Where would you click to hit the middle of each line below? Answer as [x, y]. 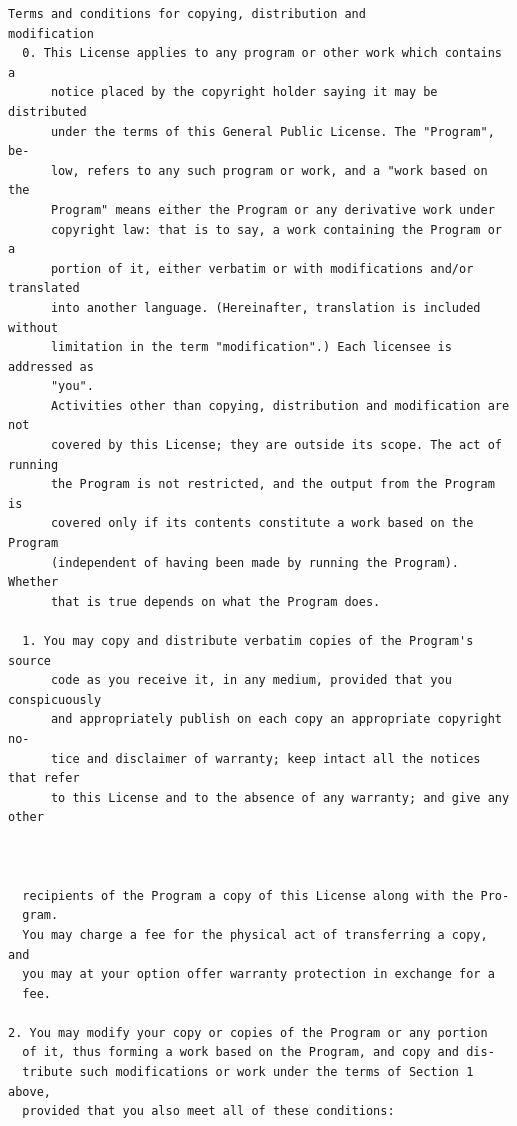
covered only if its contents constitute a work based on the [262, 523]
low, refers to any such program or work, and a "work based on [269, 170]
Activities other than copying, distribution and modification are [280, 405]
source [29, 660]
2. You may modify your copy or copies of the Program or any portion [248, 1032]
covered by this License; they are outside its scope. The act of [276, 445]
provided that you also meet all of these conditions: [208, 1111]
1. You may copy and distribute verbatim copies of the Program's [248, 641]
